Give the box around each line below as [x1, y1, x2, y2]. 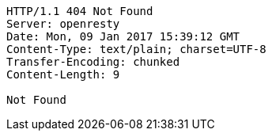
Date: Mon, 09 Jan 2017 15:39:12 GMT [6, 30, 240, 43]
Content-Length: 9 [6, 68, 120, 81]
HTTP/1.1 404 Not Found [6, 5, 153, 17]
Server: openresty [6, 17, 120, 30]
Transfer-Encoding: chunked [6, 55, 180, 68]
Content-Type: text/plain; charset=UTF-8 [6, 43, 266, 55]
